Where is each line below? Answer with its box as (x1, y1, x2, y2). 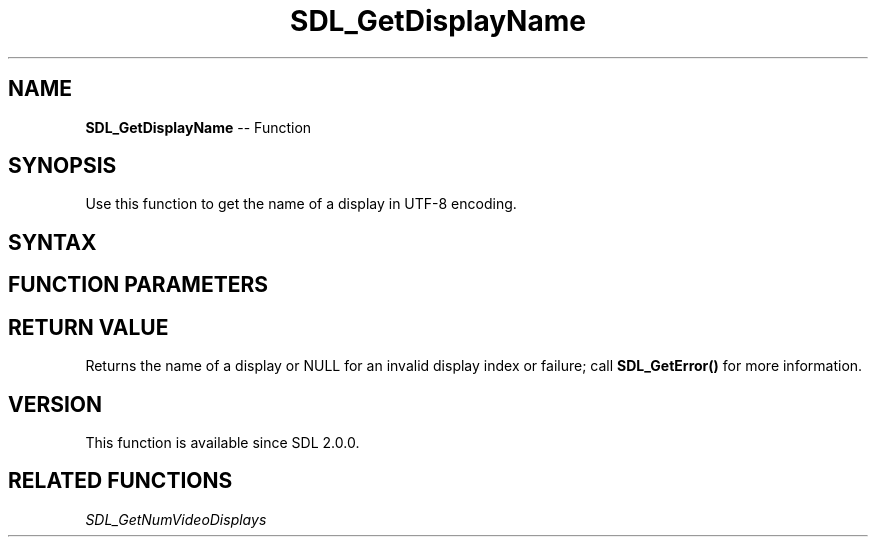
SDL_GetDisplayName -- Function (85, 118, 312, 136)
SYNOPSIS (8, 153, 117, 179)
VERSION (8, 391, 103, 417)
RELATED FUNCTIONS (8, 468, 233, 494)
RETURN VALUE (8, 314, 169, 340)
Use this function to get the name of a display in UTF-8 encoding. (85, 195, 517, 213)
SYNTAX (8, 229, 97, 255)
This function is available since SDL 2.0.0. (85, 433, 360, 451)
